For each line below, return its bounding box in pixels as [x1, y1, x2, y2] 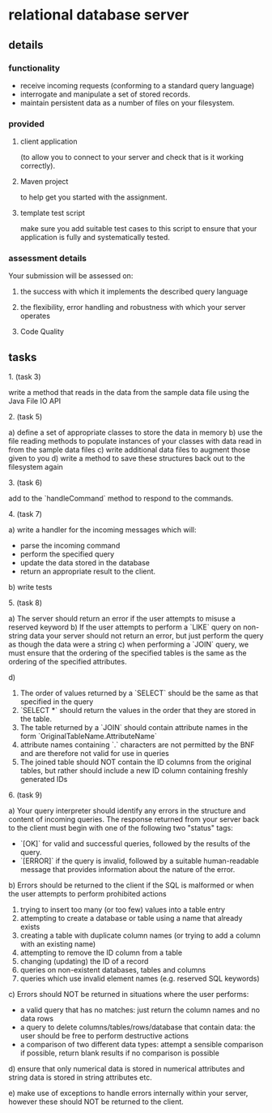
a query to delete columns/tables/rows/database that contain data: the [19, 1022, 256, 1032]
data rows [19, 1014, 54, 1024]
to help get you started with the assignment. [19, 192, 168, 202]
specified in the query [19, 697, 94, 707]
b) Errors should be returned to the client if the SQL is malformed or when [8, 880, 254, 890]
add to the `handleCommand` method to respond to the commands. [8, 493, 234, 504]
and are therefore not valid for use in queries [19, 749, 170, 758]
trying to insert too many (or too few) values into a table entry [19, 905, 225, 914]
